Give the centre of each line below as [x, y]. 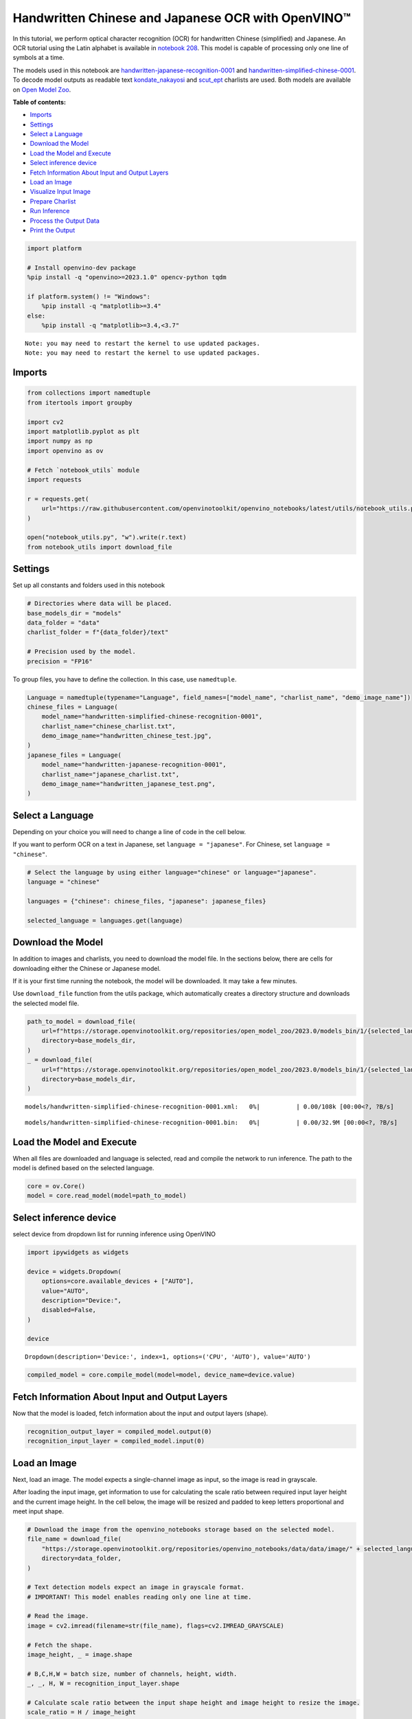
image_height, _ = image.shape [80, 1655]
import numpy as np [60, 441]
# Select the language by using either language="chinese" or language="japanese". [172, 872]
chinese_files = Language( [72, 707]
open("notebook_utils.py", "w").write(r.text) [107, 537]
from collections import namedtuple [89, 393]
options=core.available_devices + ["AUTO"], [118, 1281]
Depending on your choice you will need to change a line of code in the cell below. [129, 831]
